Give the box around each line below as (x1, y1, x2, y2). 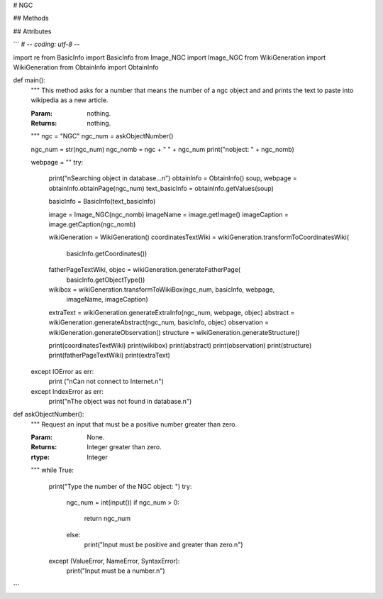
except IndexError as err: (30, 387, 104, 395)
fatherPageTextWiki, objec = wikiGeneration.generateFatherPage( (48, 265, 241, 274)
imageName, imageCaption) (66, 295, 148, 304)
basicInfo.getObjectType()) (66, 275, 145, 284)
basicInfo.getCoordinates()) (66, 249, 148, 258)
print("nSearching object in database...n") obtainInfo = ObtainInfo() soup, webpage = (48, 174, 297, 182)
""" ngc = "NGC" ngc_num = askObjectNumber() (30, 132, 174, 141)
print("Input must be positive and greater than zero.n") (84, 540, 244, 549)
